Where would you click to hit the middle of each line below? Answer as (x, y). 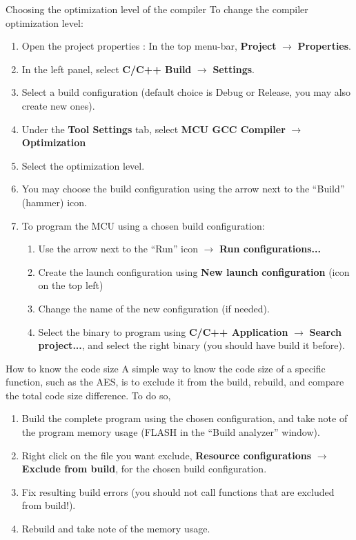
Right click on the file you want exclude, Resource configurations (167, 455)
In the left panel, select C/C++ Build (107, 69)
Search (325, 331)
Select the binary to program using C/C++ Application (163, 331)
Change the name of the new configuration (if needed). (154, 308)
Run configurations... (270, 249)
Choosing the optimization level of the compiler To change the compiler (157, 9)
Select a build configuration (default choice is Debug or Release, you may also (186, 92)
